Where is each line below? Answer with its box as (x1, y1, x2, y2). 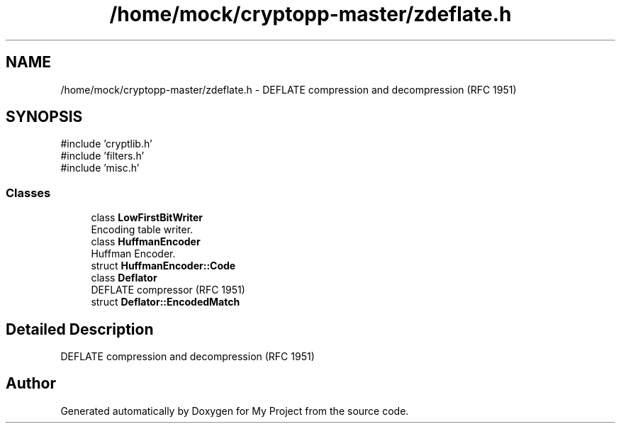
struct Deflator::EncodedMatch (91, 296, 240, 308)
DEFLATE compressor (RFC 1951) (91, 284, 245, 296)
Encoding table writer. (91, 223, 194, 236)
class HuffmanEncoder (91, 235, 201, 248)
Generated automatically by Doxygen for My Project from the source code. (60, 404, 409, 417)
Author (6, 374, 56, 393)
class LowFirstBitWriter (91, 211, 203, 224)
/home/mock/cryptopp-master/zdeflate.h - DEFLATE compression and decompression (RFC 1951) (60, 83, 517, 96)
